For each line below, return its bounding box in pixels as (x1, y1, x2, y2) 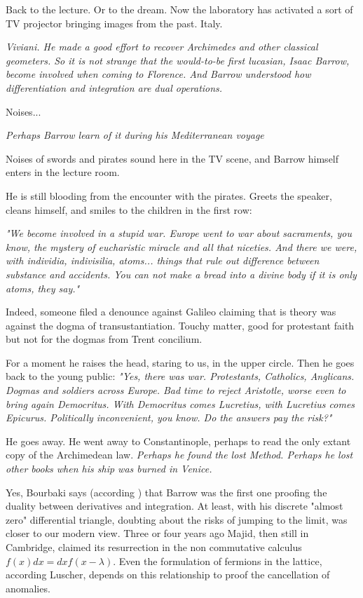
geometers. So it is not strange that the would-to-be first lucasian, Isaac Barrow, (6, 53, 350, 67)
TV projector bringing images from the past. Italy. (6, 15, 223, 30)
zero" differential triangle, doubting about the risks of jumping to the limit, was (6, 512, 348, 526)
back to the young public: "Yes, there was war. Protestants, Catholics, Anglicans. (6, 369, 355, 383)
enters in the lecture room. (6, 165, 120, 179)
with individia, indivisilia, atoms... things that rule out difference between (6, 253, 320, 268)
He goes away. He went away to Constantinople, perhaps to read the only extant (6, 433, 351, 448)
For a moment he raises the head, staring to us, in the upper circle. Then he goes (6, 355, 355, 369)
